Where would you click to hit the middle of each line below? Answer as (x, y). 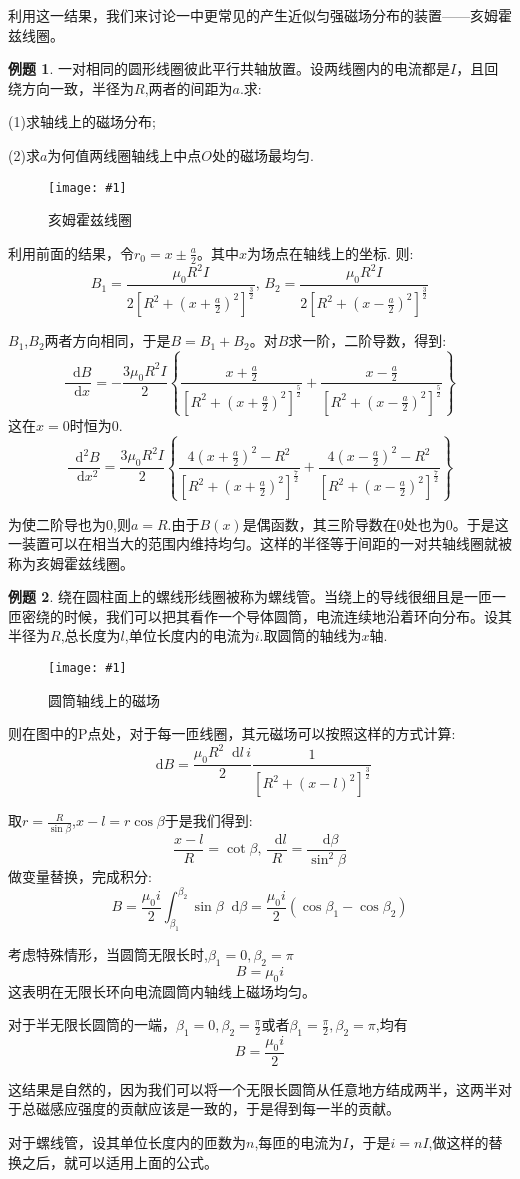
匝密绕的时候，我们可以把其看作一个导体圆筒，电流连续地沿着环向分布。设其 (260, 615)
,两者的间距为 (188, 87)
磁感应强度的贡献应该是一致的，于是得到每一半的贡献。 (217, 1108)
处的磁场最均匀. (263, 154)
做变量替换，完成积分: (80, 876)
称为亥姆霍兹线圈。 (71, 562)
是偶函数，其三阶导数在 (319, 523)
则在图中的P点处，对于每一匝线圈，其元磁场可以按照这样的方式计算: (232, 733)
